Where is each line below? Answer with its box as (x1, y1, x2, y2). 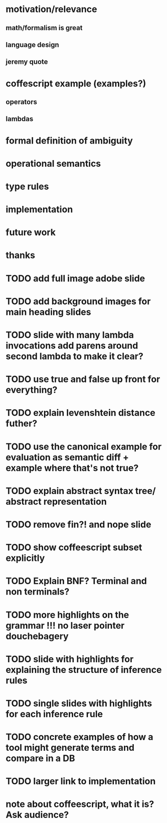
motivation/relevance (6, 4, 97, 15)
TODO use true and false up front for (6, 374, 160, 385)
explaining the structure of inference (6, 664, 162, 675)
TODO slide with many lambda (6, 329, 134, 341)
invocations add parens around (6, 340, 138, 351)
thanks (6, 250, 36, 261)
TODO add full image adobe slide (6, 273, 145, 284)
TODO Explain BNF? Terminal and (6, 575, 147, 587)
